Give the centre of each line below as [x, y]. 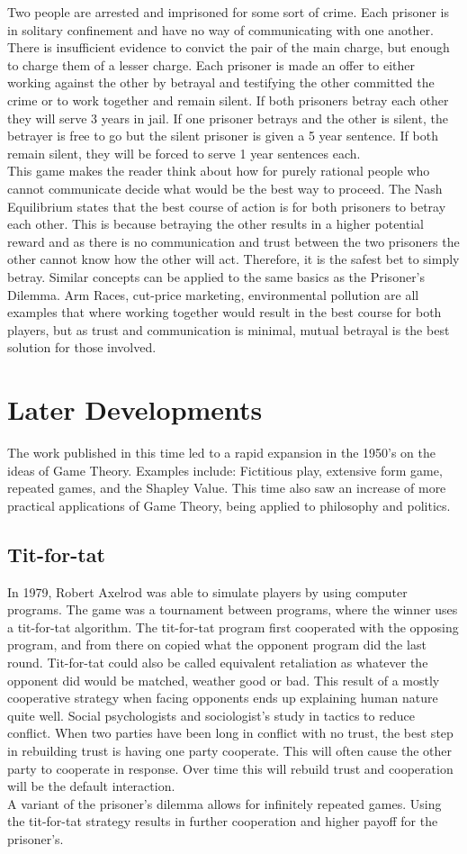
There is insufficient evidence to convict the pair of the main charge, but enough [229, 47]
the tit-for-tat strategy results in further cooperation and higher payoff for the [223, 821]
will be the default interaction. [91, 786]
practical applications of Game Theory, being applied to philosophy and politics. [229, 505]
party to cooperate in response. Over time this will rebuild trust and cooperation [230, 768]
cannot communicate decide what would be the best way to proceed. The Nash [225, 188]
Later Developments [135, 409]
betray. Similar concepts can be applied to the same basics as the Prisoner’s [216, 276]
